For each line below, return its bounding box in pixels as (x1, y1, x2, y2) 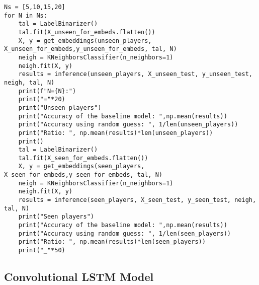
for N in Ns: (4, 12, 47, 19)
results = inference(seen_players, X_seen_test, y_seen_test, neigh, (18, 196, 256, 204)
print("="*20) (18, 96, 65, 103)
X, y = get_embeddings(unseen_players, (18, 37, 152, 44)
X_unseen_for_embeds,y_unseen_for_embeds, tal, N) (4, 45, 177, 53)
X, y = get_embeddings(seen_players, (18, 163, 145, 170)
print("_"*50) (18, 247, 65, 254)
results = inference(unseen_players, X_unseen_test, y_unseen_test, (18, 70, 252, 78)
